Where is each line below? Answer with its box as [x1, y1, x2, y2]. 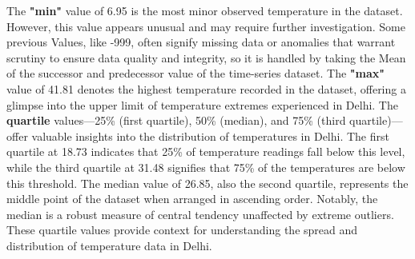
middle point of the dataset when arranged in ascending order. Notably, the [6, 190, 378, 207]
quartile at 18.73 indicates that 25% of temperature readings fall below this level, [6, 143, 405, 160]
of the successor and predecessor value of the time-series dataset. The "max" [6, 65, 385, 82]
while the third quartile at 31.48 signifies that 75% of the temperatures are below [6, 158, 405, 175]
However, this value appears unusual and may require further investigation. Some [6, 18, 405, 34]
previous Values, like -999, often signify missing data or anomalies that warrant [6, 34, 396, 50]
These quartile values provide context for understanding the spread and [6, 221, 358, 238]
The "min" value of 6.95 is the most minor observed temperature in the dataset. [6, 2, 403, 18]
